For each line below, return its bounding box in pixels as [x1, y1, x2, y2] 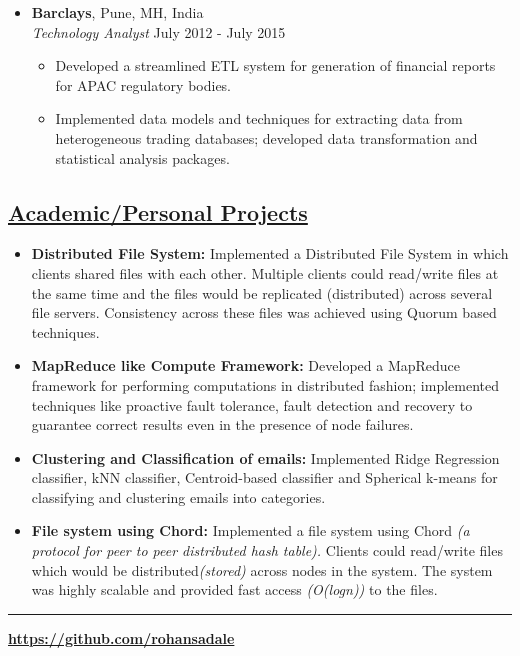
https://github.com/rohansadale [8, 627, 235, 648]
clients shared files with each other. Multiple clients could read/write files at [31, 262, 499, 283]
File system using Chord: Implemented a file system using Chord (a [31, 520, 470, 541]
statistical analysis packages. [55, 147, 230, 168]
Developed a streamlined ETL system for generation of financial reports [55, 55, 496, 76]
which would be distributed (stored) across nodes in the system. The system [31, 559, 493, 580]
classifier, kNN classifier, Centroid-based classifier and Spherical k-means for [31, 467, 498, 488]
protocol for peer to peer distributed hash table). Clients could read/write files [31, 540, 503, 561]
